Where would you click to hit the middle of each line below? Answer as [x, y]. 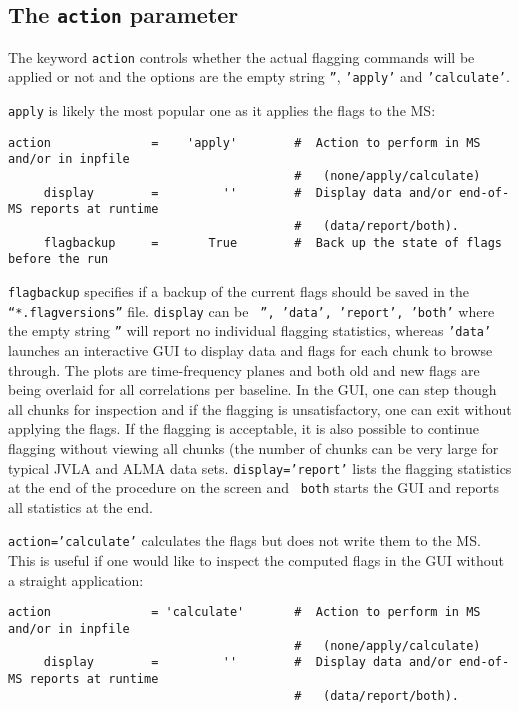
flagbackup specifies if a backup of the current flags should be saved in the [238, 291]
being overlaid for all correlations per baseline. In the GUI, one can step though [252, 389]
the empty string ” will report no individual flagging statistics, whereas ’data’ [250, 330]
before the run [58, 259]
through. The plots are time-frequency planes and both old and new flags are [244, 369]
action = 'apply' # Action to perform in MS [244, 142]
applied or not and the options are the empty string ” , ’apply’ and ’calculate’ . [259, 76]
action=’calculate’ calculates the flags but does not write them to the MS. [244, 540]
